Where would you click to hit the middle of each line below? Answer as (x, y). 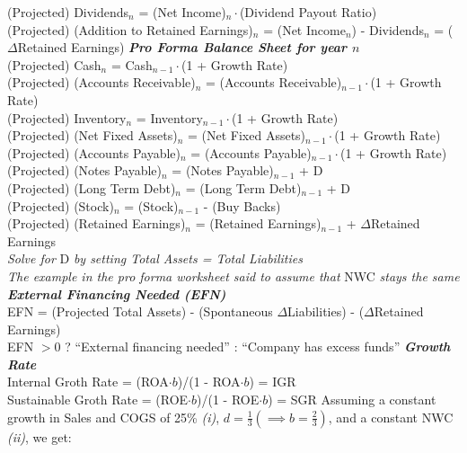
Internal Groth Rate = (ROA (88, 382)
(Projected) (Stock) (61, 205)
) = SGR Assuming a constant (352, 400)
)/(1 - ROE (228, 400)
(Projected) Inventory (67, 117)
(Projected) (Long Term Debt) (92, 187)
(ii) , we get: (40, 436)
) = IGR (273, 382)
